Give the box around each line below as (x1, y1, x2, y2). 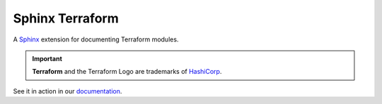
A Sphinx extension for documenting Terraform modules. (13, 35, 179, 44)
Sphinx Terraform (13, 11, 120, 26)
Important (32, 54, 63, 63)
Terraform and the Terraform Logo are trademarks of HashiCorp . (32, 67, 222, 76)
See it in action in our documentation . (13, 86, 122, 95)
